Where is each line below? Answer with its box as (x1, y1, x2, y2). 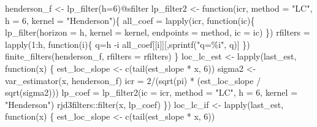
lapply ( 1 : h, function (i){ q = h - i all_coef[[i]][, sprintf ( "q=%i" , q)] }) (5, 37, 250, 50)
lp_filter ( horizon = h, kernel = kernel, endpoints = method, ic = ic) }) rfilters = (5, 26, 310, 39)
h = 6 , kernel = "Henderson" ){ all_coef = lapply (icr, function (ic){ (5, 13, 255, 26)
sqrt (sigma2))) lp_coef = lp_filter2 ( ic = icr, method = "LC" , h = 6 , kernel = (5, 86, 298, 99)
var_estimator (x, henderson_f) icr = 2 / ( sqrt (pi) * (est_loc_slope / (5, 74, 261, 87)
